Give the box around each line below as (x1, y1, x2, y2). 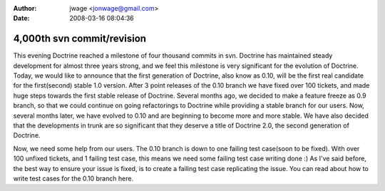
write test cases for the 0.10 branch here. (13, 174, 134, 182)
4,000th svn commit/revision (13, 33, 146, 45)
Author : (13, 4, 37, 12)
